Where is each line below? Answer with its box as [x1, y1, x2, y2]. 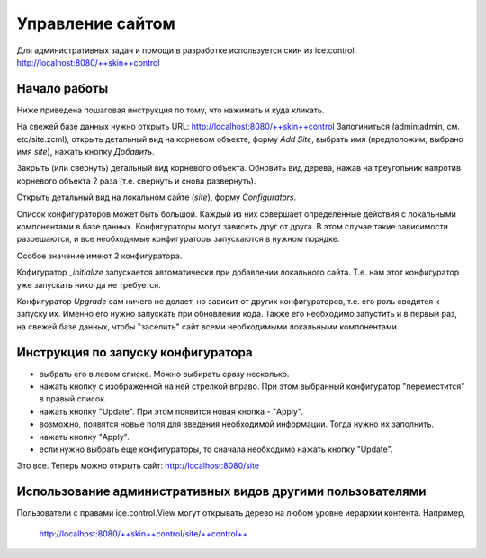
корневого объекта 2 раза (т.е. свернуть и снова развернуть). [16, 175, 256, 186]
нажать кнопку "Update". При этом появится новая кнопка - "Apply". [39, 406, 303, 417]
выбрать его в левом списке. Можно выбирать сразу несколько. [39, 368, 290, 379]
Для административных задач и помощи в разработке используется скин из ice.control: [16, 45, 357, 56]
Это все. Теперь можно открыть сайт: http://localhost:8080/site [16, 460, 260, 472]
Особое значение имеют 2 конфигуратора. [16, 250, 183, 261]
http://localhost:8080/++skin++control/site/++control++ [39, 527, 248, 539]
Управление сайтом [16, 13, 175, 33]
